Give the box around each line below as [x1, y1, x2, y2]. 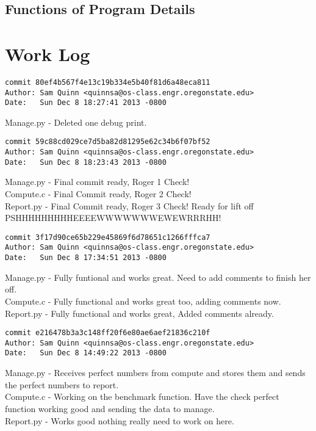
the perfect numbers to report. [5, 378, 119, 391]
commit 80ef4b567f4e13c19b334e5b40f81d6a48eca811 [5, 78, 210, 87]
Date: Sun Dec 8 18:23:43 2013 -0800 [5, 158, 167, 167]
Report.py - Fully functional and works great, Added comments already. [5, 306, 274, 319]
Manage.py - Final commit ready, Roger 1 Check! [5, 175, 190, 188]
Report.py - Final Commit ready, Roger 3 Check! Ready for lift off [5, 199, 254, 212]
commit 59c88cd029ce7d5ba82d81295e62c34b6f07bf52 [5, 137, 210, 147]
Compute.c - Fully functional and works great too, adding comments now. [5, 294, 281, 307]
